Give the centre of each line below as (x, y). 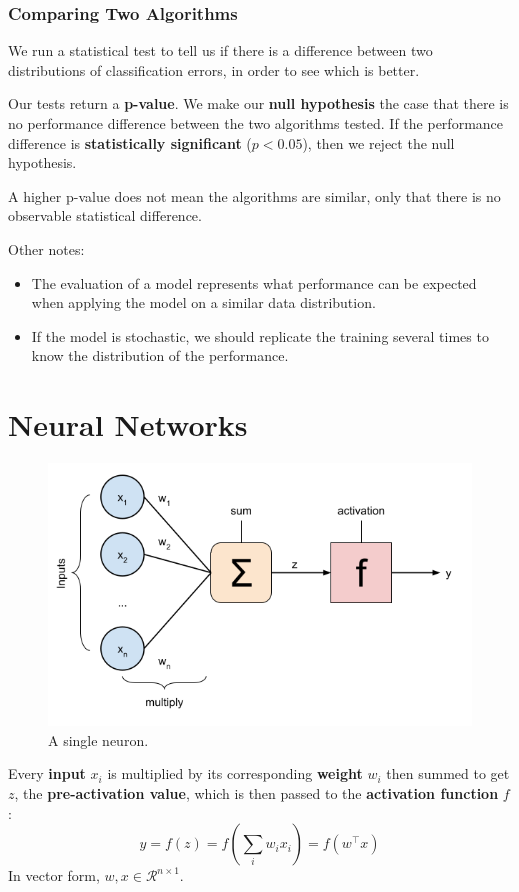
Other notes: (46, 248)
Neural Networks (128, 424)
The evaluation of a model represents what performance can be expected (254, 282)
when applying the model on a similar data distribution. (203, 302)
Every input (47, 773)
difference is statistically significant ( (130, 142)
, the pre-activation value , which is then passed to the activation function (256, 792)
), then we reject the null (378, 142)
